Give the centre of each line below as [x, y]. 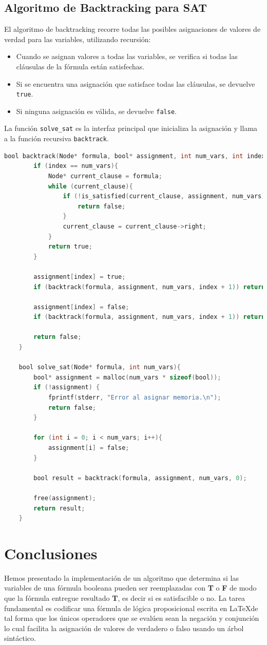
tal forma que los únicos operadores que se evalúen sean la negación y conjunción [132, 618]
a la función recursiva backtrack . [56, 138]
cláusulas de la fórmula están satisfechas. [80, 66]
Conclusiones [51, 553]
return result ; [59, 508]
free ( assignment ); [65, 498]
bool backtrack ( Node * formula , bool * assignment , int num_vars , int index [135, 156]
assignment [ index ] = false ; [81, 307]
